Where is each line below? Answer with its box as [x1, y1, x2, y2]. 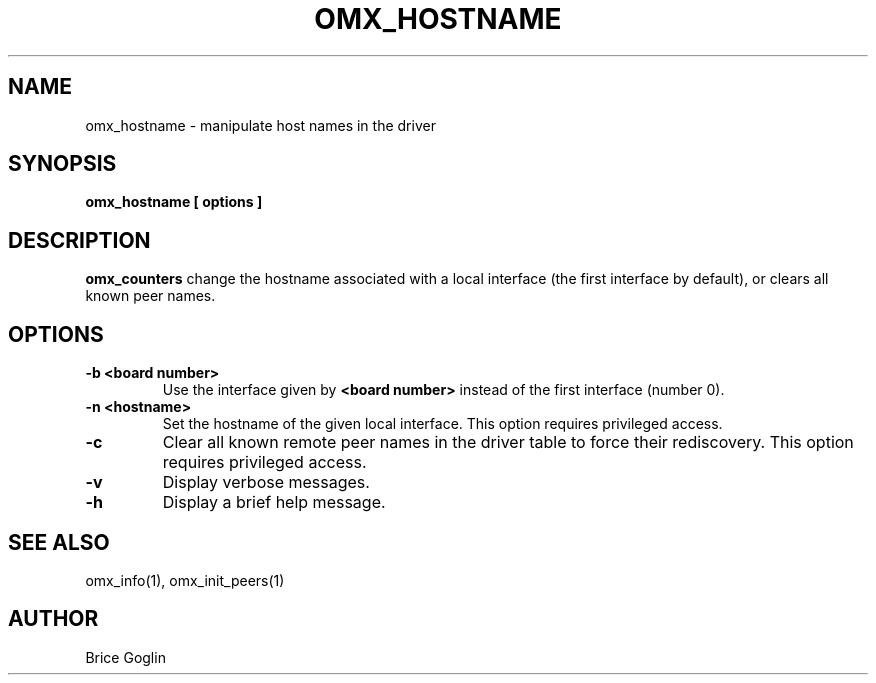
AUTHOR [8, 606, 99, 632]
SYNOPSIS [8, 151, 117, 177]
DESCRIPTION [8, 227, 151, 253]
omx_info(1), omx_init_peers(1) [85, 571, 285, 589]
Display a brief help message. [162, 492, 386, 513]
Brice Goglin [85, 648, 166, 666]
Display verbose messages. [162, 472, 370, 493]
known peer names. [85, 287, 216, 305]
